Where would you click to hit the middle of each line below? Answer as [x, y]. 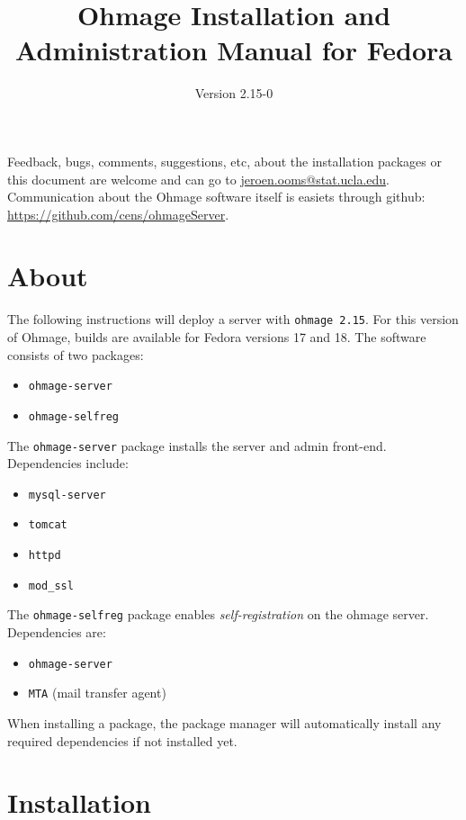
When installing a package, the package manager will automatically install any [224, 723]
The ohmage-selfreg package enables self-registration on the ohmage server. [218, 614]
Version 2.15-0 [234, 93]
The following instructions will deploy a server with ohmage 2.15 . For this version [233, 319]
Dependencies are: [57, 632]
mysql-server [67, 495]
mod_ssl [51, 586]
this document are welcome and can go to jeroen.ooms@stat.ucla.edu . [198, 179]
